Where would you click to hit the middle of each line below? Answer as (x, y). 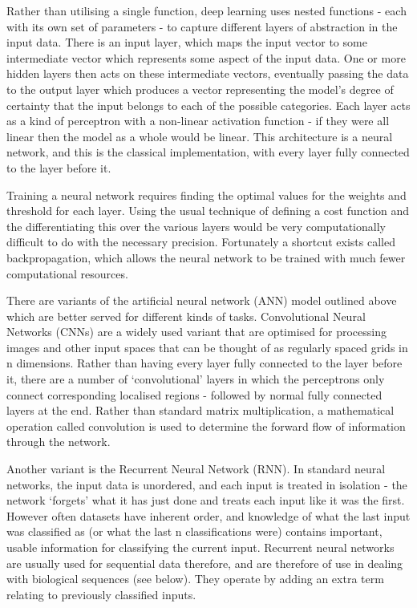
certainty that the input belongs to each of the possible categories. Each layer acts (208, 105)
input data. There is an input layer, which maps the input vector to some (187, 42)
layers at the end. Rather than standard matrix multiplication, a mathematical (200, 410)
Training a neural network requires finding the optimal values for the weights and (206, 195)
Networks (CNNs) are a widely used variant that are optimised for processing (196, 332)
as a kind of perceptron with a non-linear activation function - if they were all (198, 121)
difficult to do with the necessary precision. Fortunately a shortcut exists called (201, 242)
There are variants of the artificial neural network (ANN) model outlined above (202, 300)
